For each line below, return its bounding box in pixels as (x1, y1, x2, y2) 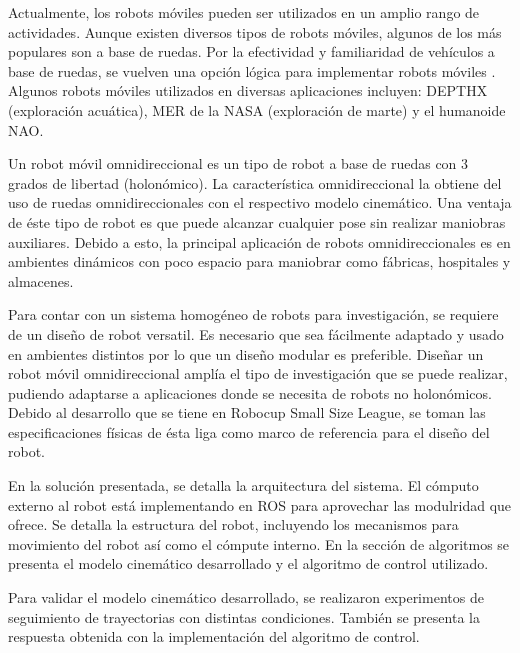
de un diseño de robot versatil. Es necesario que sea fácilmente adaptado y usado (8, 323, 504, 344)
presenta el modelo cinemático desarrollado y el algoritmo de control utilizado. (8, 553, 489, 574)
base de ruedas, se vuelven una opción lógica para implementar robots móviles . (8, 60, 496, 81)
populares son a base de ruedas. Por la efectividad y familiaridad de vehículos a (8, 41, 495, 62)
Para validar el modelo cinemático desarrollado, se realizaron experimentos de (8, 587, 484, 608)
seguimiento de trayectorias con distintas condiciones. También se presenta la (8, 606, 480, 627)
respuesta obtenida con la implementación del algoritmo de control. (8, 626, 420, 647)
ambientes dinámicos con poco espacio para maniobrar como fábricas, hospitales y (8, 251, 511, 272)
